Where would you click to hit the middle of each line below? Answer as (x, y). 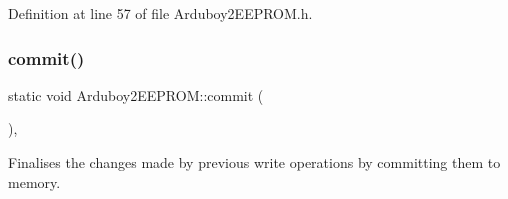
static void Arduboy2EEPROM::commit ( (136, 94)
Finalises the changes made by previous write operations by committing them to (254, 162)
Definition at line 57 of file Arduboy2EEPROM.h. (160, 13)
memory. (34, 181)
